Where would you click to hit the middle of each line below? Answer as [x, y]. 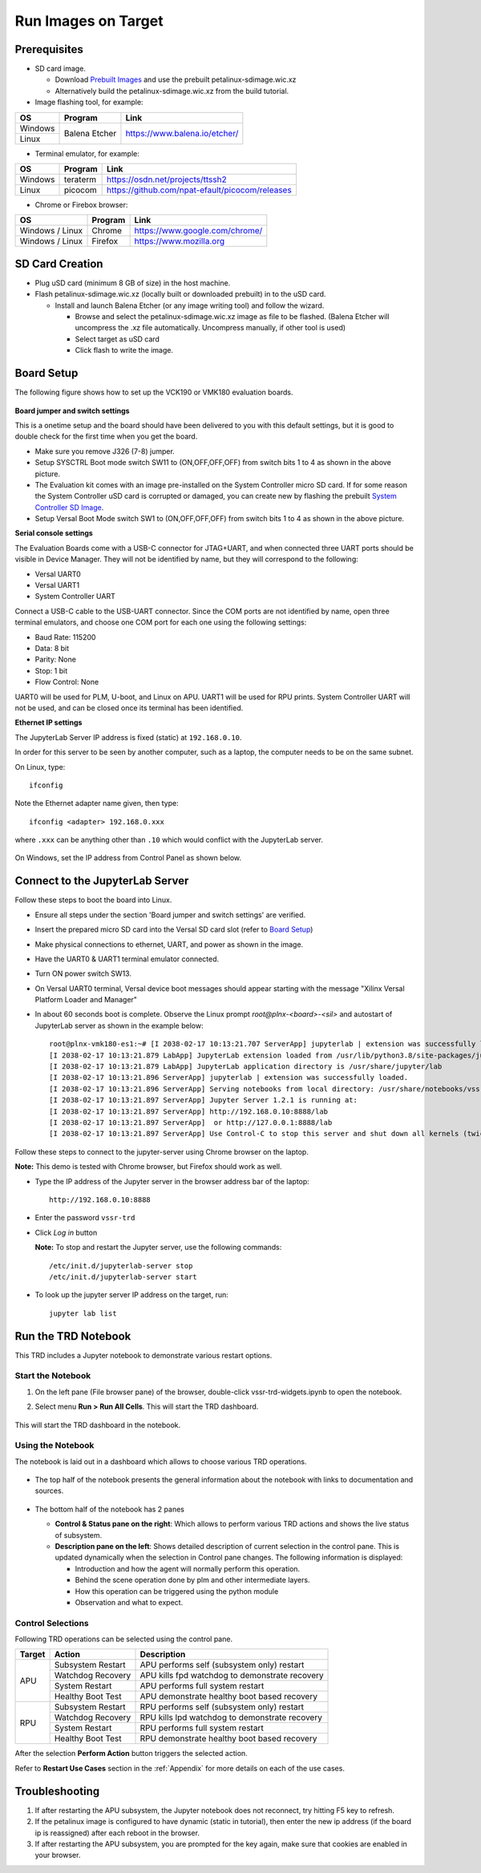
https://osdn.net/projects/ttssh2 [167, 180]
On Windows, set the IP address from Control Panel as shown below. [128, 858]
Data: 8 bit [52, 648]
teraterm [80, 180]
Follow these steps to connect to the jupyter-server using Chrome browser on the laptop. [162, 1151]
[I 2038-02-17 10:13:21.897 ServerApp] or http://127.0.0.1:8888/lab [191, 1123]
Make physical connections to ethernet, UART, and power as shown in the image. [169, 944]
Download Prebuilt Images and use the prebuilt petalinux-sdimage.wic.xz [176, 79]
